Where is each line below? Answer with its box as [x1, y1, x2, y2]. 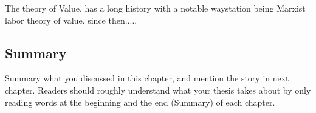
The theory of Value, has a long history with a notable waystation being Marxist [5, 2, 306, 14]
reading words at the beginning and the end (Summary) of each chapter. [5, 95, 275, 108]
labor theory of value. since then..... [5, 13, 137, 26]
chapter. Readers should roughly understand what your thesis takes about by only [5, 83, 311, 96]
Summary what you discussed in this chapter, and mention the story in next [5, 72, 289, 84]
